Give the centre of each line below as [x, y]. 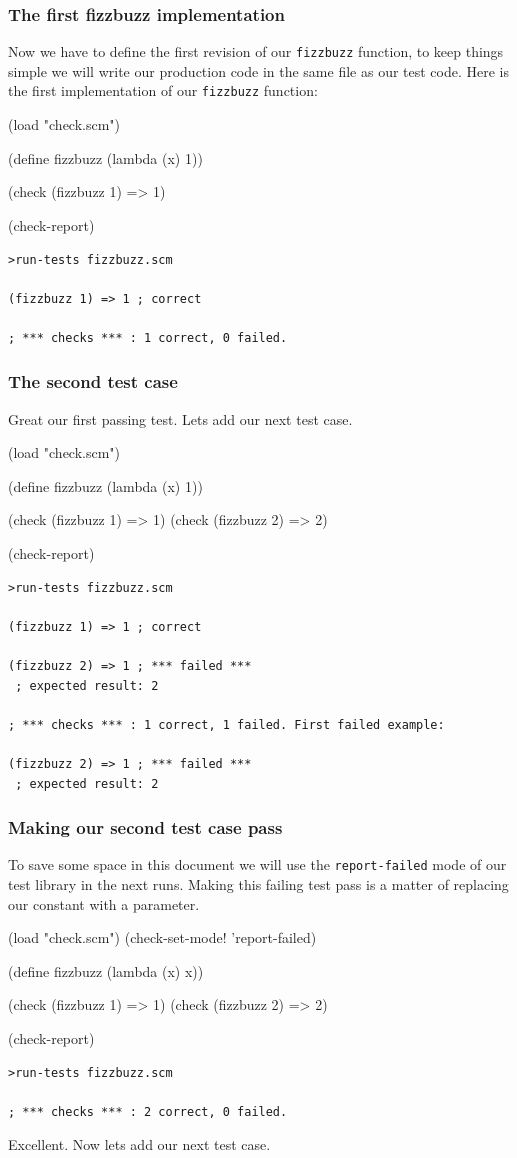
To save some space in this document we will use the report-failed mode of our [257, 864]
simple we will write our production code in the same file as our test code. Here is [259, 70]
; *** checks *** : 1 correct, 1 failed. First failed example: [226, 724]
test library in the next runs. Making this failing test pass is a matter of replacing [258, 884]
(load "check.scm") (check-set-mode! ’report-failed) [162, 937]
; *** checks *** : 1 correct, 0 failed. [148, 337]
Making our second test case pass [145, 827]
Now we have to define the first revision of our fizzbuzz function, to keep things [256, 51]
